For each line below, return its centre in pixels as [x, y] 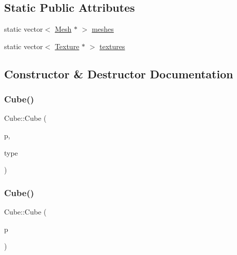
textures [112, 46]
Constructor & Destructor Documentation [119, 73]
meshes [103, 29]
